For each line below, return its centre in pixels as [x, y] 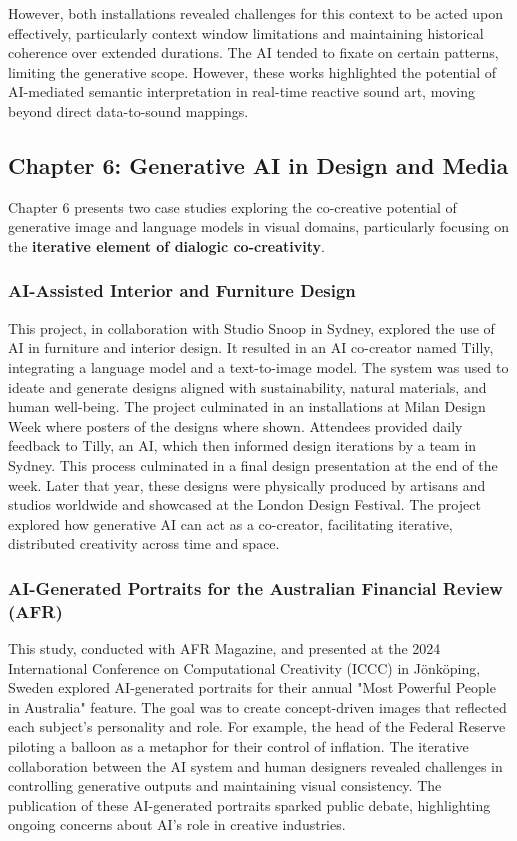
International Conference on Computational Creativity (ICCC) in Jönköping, [244, 667]
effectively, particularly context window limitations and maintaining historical [246, 32]
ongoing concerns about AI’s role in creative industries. [177, 824]
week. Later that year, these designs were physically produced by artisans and [247, 484]
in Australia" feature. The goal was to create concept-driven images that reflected [257, 706]
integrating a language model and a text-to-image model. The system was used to [258, 366]
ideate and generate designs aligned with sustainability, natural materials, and [247, 386]
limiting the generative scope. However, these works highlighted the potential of [252, 71]
